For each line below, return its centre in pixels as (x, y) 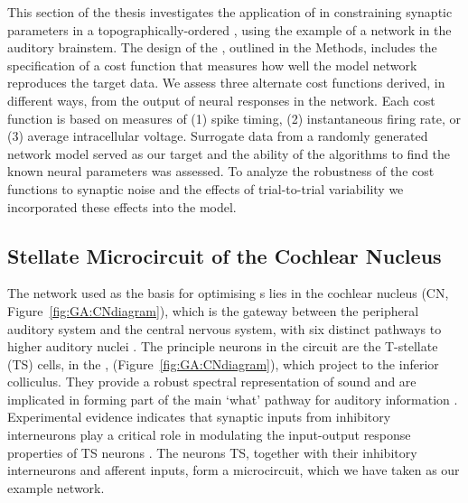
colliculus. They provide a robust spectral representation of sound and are (212, 382)
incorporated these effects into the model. (122, 206)
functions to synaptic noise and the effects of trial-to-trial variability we (206, 188)
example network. (56, 487)
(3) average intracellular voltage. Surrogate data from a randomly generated (218, 136)
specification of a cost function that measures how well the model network (212, 65)
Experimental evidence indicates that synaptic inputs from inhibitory (199, 417)
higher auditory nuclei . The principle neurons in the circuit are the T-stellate (223, 346)
